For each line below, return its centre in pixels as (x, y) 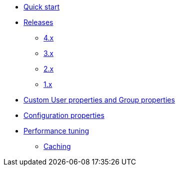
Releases (38, 22)
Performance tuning (56, 131)
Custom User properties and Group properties (99, 100)
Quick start (41, 7)
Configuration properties (64, 115)
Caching (57, 146)
